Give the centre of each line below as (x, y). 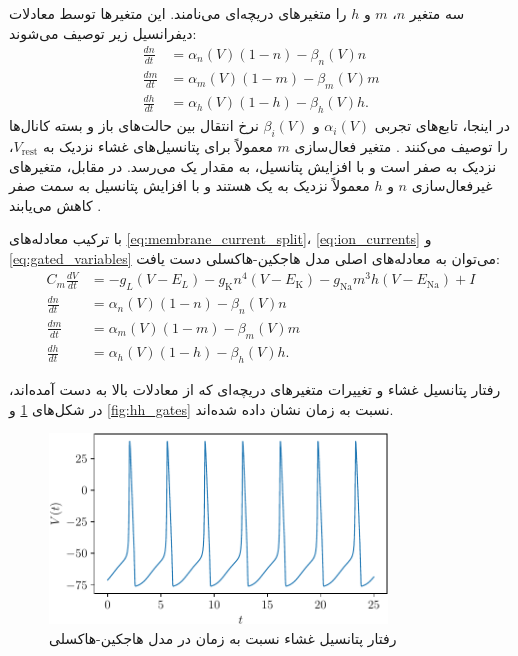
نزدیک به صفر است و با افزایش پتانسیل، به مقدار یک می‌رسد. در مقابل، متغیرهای (253, 165)
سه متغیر (437, 13)
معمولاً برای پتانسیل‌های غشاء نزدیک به (158, 146)
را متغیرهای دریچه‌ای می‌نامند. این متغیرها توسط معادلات (178, 13)
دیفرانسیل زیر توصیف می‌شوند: (103, 32)
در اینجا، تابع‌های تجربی (442, 125)
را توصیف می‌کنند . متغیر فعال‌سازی (401, 146)
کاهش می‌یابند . (55, 204)
